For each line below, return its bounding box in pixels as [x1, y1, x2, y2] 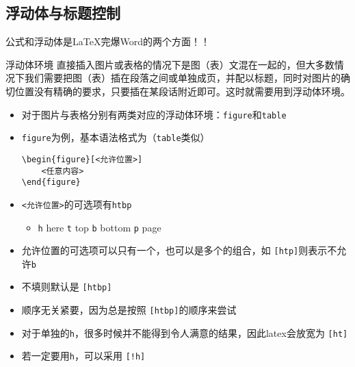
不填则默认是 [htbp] [21, 279, 112, 294]
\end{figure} [21, 177, 81, 188]
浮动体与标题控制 [5, 2, 120, 23]
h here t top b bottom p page [38, 220, 161, 234]
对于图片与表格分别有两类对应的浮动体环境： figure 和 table [21, 107, 287, 121]
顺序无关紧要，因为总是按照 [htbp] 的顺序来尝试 [21, 303, 237, 317]
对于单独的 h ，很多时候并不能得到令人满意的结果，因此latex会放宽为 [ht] [21, 325, 348, 340]
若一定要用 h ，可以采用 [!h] [21, 349, 146, 363]
